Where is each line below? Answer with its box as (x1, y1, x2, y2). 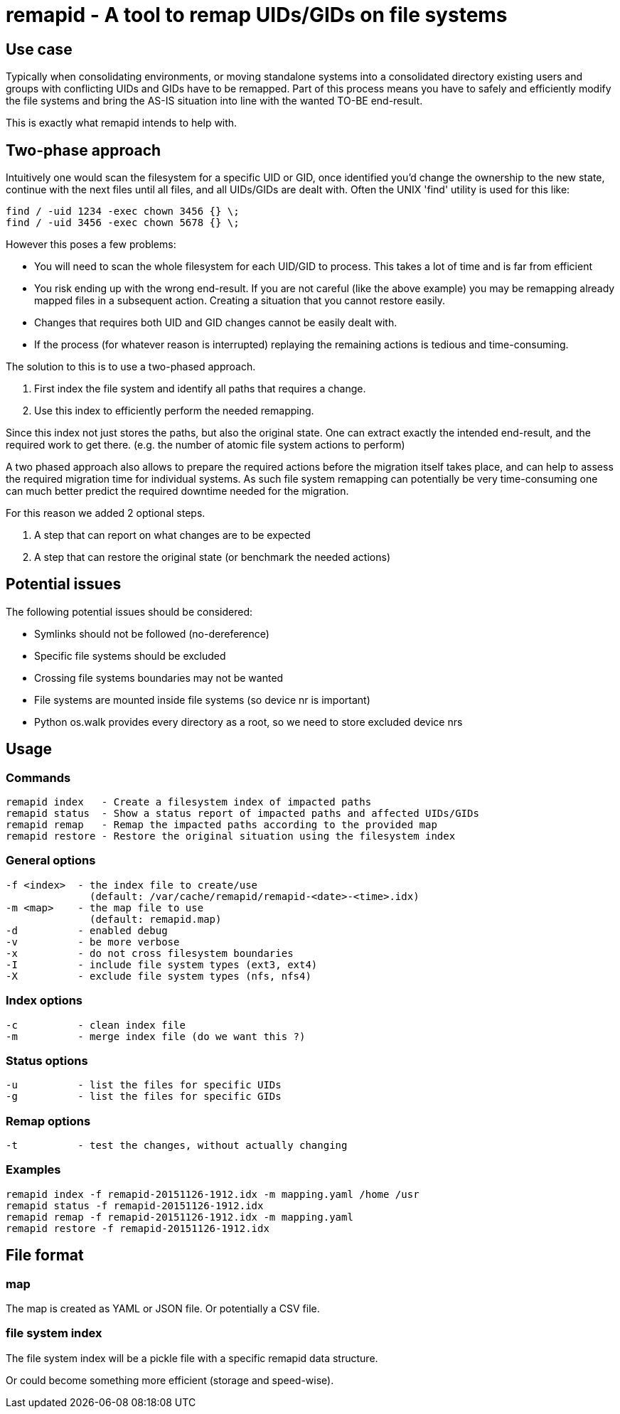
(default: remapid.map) (90, 913, 222, 925)
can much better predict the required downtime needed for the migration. (6, 485, 349, 498)
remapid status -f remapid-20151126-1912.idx (6, 1199, 264, 1211)
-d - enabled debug (6, 924, 168, 936)
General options (6, 853, 96, 868)
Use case (6, 40, 73, 58)
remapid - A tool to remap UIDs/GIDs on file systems (6, 3, 508, 27)
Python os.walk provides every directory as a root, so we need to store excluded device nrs (34, 715, 463, 728)
